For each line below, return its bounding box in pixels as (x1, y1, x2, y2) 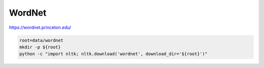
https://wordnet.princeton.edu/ (9, 24, 71, 30)
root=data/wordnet (19, 37, 64, 43)
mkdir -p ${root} (19, 44, 61, 50)
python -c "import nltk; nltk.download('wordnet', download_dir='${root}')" (19, 51, 208, 57)
